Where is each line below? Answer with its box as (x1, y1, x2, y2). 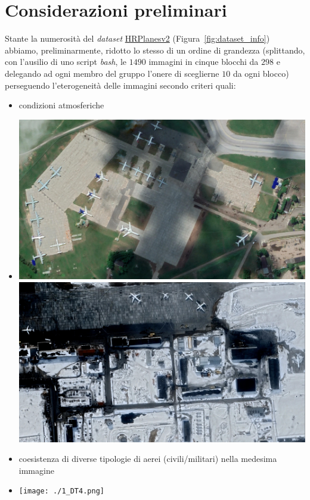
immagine (18, 464, 54, 476)
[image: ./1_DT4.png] (18, 487, 104, 496)
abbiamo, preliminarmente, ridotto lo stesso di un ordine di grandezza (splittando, (5, 43, 305, 56)
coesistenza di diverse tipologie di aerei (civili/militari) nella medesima (18, 452, 277, 465)
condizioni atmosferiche (18, 99, 104, 111)
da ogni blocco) (232, 67, 289, 79)
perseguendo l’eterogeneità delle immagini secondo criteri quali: (5, 79, 236, 91)
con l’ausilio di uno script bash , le (5, 55, 127, 68)
